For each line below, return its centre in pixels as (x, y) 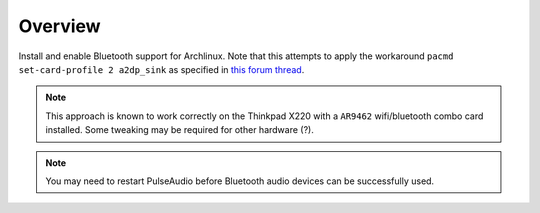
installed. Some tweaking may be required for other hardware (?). (179, 130)
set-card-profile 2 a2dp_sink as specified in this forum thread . (161, 69)
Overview (59, 26)
